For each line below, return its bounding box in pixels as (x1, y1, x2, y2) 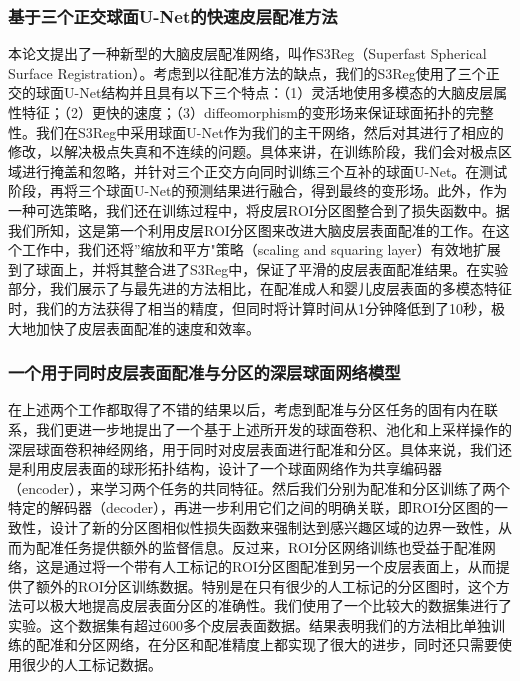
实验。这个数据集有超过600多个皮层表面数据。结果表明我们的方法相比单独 (8, 614, 491, 635)
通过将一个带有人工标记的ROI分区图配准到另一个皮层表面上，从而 (63, 556, 496, 577)
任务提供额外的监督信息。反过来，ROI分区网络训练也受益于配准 (63, 536, 482, 557)
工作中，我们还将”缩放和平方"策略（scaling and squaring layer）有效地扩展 (21, 239, 501, 260)
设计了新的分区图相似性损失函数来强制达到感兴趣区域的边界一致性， (49, 516, 498, 537)
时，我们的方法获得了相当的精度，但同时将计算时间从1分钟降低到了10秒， (8, 297, 491, 318)
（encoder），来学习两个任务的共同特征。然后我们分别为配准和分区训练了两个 (8, 477, 511, 498)
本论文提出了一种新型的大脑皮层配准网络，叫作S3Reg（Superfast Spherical (8, 43, 487, 64)
